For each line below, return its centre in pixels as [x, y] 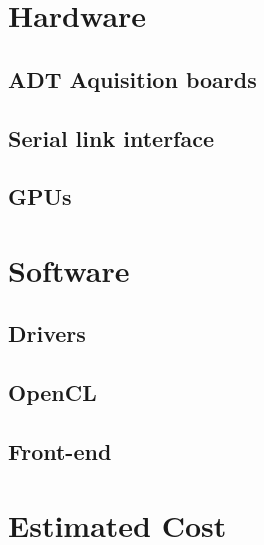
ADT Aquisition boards [132, 78]
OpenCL [52, 392]
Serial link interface [111, 137]
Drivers [47, 333]
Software [69, 269]
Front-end [60, 451]
